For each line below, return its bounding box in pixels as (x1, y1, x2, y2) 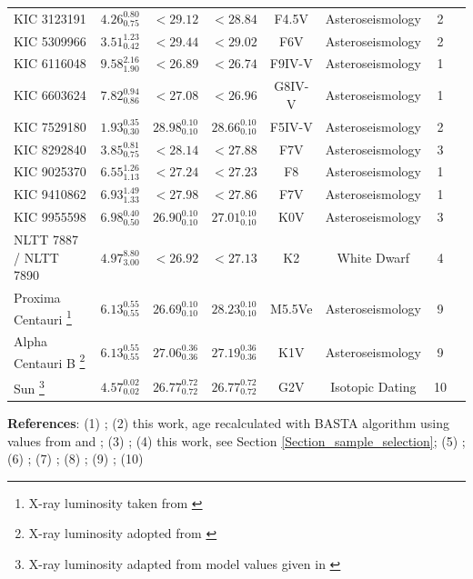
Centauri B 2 (14, 350, 86, 372)
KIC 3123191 (14, 8, 86, 27)
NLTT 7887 (14, 229, 78, 248)
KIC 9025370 (14, 162, 86, 181)
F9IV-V (269, 54, 313, 73)
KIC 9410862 (14, 185, 86, 204)
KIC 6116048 (14, 54, 86, 73)
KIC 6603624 (14, 85, 86, 105)
